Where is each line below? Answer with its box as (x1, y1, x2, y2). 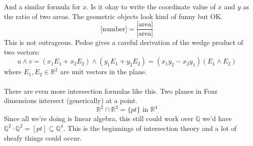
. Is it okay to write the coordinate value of (86, 1, 216, 11)
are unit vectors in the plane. (60, 66, 147, 77)
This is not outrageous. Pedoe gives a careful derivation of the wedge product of (4, 37, 243, 47)
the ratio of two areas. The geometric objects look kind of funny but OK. (4, 11, 223, 21)
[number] (100, 25, 127, 33)
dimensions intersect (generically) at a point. (4, 95, 138, 105)
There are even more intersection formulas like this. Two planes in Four (4, 85, 218, 96)
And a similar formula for (4, 1, 81, 11)
